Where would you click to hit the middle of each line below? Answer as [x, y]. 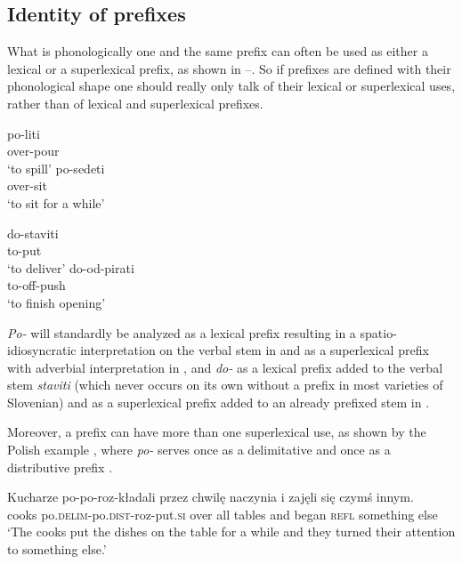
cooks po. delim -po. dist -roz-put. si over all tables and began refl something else [223, 514]
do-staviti [33, 233]
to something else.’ [57, 549]
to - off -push [36, 285]
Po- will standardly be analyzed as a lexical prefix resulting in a [182, 332]
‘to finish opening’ [57, 302]
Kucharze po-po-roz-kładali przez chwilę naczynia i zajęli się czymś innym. [211, 497]
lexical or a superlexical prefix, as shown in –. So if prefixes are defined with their [229, 68]
